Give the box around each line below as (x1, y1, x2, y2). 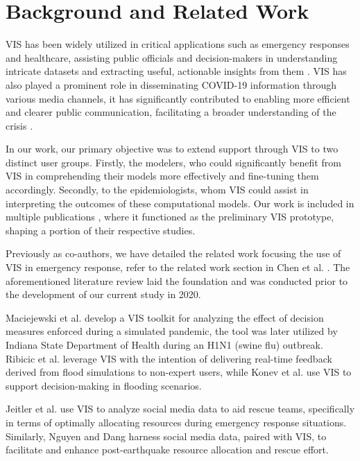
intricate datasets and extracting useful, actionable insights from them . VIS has (6, 64, 347, 78)
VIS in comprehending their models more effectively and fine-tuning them (6, 168, 319, 183)
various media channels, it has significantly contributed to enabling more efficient (6, 91, 350, 105)
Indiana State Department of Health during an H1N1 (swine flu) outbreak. (6, 338, 323, 351)
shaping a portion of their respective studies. (6, 223, 196, 237)
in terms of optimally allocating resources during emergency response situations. (6, 415, 347, 429)
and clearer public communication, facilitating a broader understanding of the (6, 105, 336, 119)
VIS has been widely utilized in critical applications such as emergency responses (6, 37, 350, 51)
